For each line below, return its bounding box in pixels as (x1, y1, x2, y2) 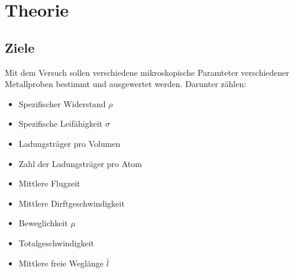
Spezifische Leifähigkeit (18, 117, 103, 130)
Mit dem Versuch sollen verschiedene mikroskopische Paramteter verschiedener (5, 66, 289, 78)
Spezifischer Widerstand (18, 97, 106, 110)
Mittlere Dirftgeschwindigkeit (18, 197, 125, 209)
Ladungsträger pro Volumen (18, 137, 121, 149)
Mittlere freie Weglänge (18, 256, 104, 269)
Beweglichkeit (18, 217, 68, 229)
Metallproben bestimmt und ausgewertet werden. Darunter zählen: (5, 78, 247, 90)
